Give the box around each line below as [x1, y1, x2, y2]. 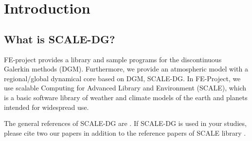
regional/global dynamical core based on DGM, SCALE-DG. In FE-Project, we [4, 73, 241, 83]
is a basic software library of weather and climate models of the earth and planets [4, 92, 248, 102]
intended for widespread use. [4, 102, 89, 112]
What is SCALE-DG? [4, 31, 115, 46]
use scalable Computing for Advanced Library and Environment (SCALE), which [4, 83, 247, 93]
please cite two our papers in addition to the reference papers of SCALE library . [4, 127, 246, 138]
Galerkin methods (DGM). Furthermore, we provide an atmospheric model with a [4, 64, 248, 74]
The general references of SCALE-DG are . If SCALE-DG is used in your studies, [4, 118, 247, 128]
